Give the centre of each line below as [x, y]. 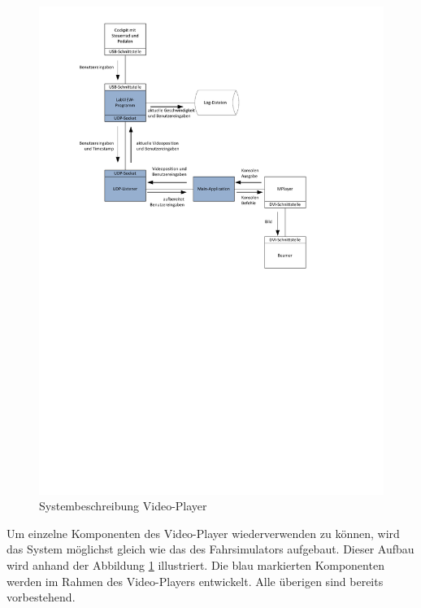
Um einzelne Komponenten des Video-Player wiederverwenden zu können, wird [203, 533]
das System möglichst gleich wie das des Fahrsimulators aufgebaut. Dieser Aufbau [210, 549]
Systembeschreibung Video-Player [123, 506]
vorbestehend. [41, 597]
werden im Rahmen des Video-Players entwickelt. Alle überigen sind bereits [195, 581]
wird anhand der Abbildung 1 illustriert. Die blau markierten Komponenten [195, 565]
